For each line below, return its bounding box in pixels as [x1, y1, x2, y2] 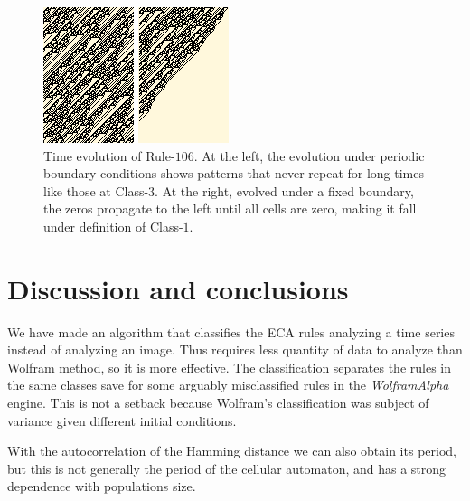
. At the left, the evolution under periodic [193, 146, 425, 165]
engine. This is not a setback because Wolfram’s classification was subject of [7, 393, 429, 412]
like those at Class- [43, 181, 149, 200]
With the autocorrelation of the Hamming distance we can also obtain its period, [7, 441, 456, 460]
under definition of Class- [43, 216, 183, 235]
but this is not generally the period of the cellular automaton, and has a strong [7, 458, 446, 477]
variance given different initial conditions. [7, 411, 237, 430]
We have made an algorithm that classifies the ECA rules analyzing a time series [7, 322, 455, 341]
